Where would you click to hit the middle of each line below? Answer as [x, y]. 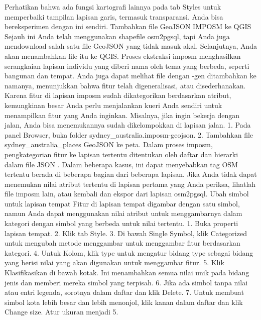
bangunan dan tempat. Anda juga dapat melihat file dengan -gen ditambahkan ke [130, 76]
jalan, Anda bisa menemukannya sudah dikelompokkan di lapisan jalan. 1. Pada [128, 125]
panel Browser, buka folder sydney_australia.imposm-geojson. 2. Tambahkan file [129, 134]
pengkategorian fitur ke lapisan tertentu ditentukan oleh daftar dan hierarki [121, 154]
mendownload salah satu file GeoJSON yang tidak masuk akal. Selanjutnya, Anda [131, 46]
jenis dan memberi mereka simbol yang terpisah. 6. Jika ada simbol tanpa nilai [126, 282]
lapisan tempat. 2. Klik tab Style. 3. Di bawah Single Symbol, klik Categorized [126, 233]
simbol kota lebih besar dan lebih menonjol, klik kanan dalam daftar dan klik [124, 302]
